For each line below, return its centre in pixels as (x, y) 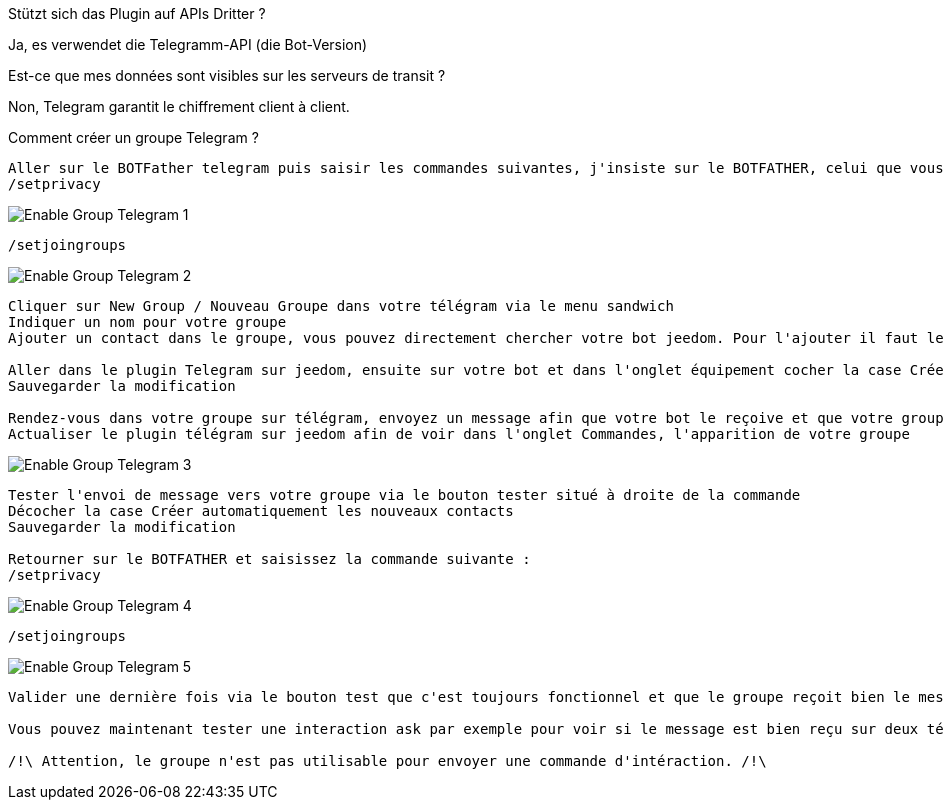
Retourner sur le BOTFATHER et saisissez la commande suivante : (269, 559)
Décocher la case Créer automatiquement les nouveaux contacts (261, 511)
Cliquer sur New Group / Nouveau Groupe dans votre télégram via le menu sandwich (341, 306)
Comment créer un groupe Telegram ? (133, 137)
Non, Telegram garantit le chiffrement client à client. (179, 106)
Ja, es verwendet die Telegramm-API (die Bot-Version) (188, 44)
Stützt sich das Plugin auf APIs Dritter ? (137, 13)
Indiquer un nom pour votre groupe (147, 322)
